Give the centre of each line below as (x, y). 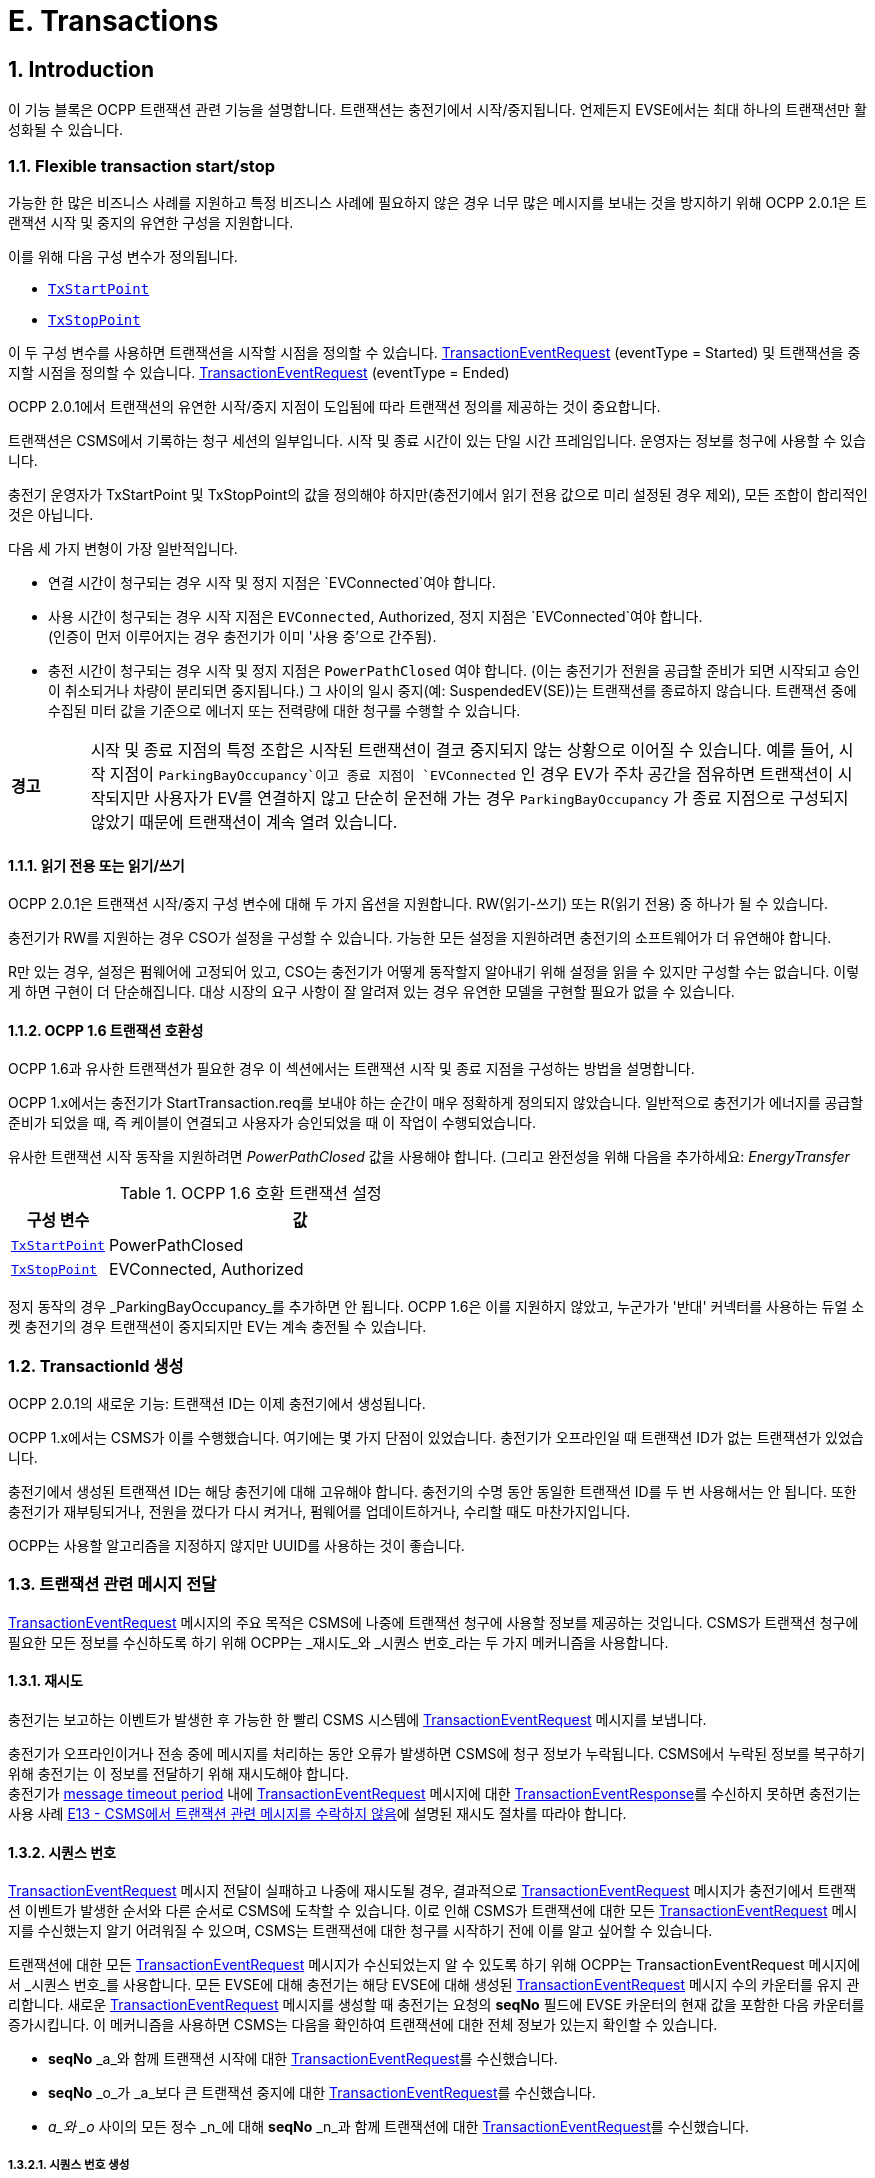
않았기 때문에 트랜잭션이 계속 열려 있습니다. (244, 821)
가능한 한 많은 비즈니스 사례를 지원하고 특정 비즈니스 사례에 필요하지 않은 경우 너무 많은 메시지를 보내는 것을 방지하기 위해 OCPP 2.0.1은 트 (438, 202)
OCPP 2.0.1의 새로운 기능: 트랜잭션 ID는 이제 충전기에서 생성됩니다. (217, 1404)
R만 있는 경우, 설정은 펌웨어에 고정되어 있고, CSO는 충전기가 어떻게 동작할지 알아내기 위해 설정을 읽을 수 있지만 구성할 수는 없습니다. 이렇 (434, 972)
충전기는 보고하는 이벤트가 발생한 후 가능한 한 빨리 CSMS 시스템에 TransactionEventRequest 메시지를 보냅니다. (357, 1720)
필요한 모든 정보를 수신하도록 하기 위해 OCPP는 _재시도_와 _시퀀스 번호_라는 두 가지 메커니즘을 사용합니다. (338, 1642)
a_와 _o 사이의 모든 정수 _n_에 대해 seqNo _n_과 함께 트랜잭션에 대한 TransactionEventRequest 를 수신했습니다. (398, 2127)
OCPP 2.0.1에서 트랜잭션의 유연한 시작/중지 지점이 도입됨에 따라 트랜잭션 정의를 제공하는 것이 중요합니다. (334, 406)
